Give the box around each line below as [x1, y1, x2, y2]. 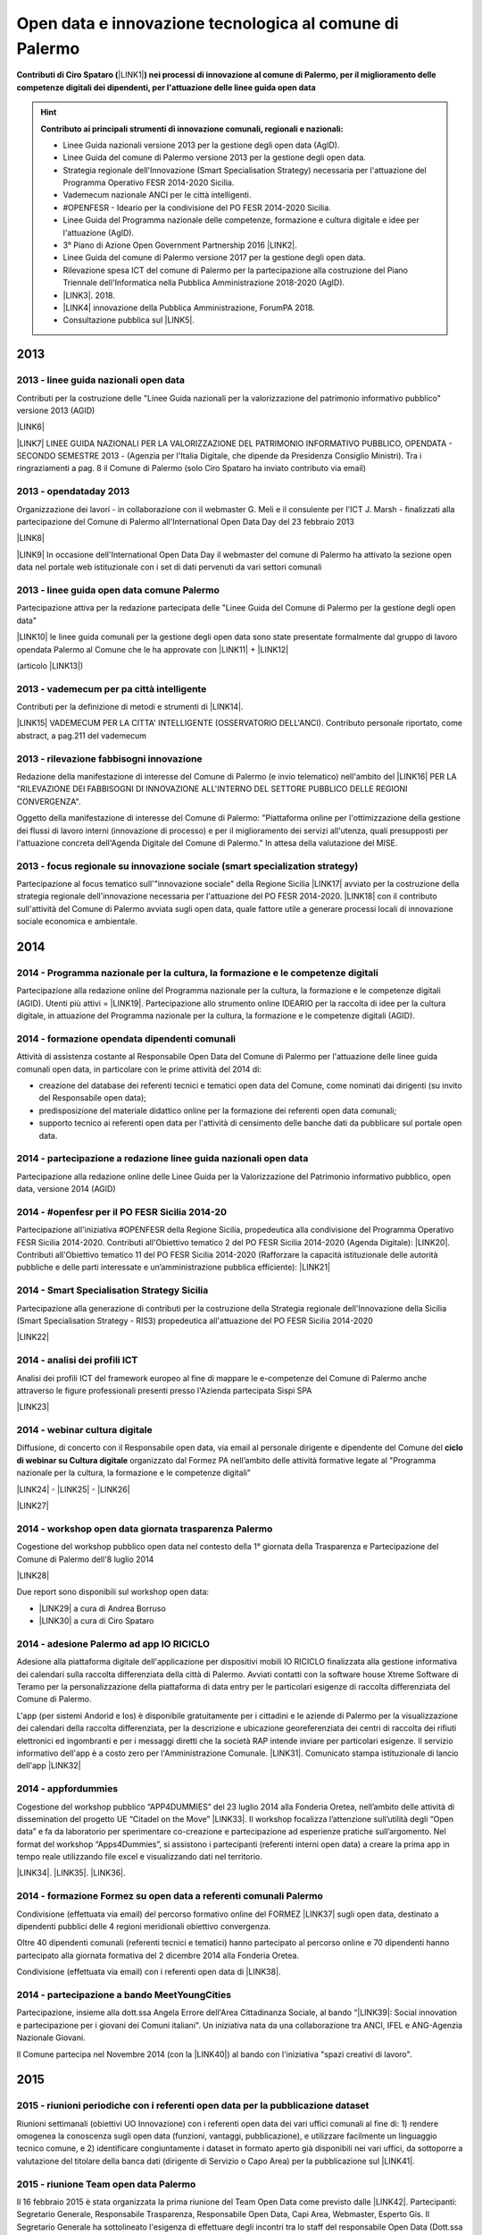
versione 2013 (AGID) [16, 405, 96, 416]
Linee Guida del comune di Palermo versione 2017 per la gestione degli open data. [62, 252, 366, 263]
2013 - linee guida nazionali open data [16, 374, 185, 386]
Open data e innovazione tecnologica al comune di [16, 13, 399, 33]
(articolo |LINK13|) [16, 660, 84, 670]
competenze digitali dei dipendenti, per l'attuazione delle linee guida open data [16, 81, 316, 93]
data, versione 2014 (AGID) [16, 1184, 116, 1194]
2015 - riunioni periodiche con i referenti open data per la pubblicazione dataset [16, 2099, 370, 2112]
